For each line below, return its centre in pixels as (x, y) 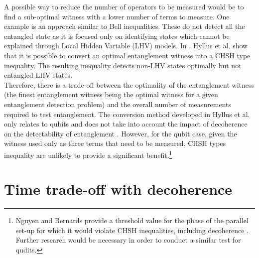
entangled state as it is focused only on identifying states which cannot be (117, 36)
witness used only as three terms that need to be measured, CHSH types (115, 143)
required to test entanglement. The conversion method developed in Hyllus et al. (127, 114)
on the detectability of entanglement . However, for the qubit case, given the (121, 133)
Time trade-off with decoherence (118, 189)
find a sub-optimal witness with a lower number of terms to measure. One (117, 16)
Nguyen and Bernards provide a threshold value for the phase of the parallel (132, 220)
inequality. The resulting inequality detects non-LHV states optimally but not (123, 65)
